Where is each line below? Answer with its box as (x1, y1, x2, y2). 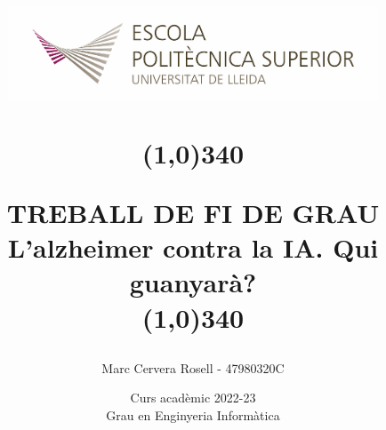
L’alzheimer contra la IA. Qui (7, 229, 379, 266)
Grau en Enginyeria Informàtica (106, 405, 280, 424)
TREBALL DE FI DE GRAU (6, 194, 380, 230)
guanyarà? (129, 264, 257, 300)
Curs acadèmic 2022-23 (130, 388, 256, 407)
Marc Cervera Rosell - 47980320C (101, 358, 285, 377)
